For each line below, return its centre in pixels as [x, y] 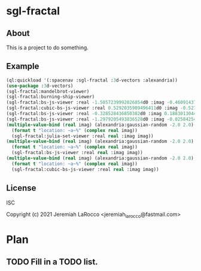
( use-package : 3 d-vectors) [40, 86]
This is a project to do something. [47, 47]
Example [23, 66]
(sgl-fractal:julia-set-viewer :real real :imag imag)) [83, 136]
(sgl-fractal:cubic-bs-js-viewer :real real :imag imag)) [86, 169]
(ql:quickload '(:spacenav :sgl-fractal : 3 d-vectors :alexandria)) [92, 80]
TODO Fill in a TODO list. [52, 262]
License [21, 188]
